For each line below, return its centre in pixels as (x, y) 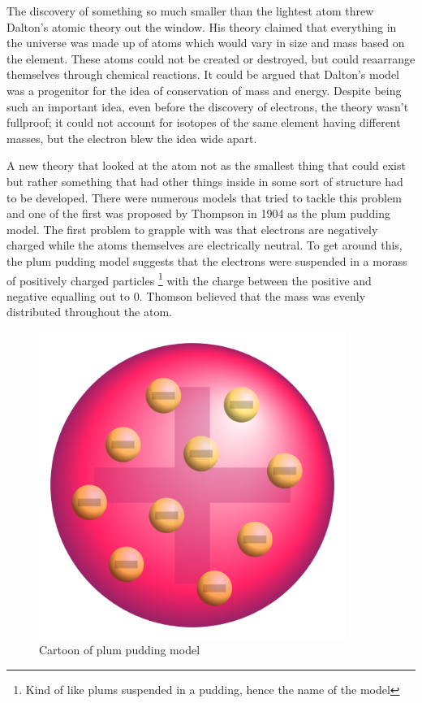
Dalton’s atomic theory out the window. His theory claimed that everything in (202, 26)
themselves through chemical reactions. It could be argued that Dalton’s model (203, 74)
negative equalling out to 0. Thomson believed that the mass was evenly (186, 295)
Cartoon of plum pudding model (120, 650)
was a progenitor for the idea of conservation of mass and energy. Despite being (204, 90)
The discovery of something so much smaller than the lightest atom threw (190, 11)
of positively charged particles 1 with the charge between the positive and (189, 279)
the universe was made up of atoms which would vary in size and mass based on (206, 43)
